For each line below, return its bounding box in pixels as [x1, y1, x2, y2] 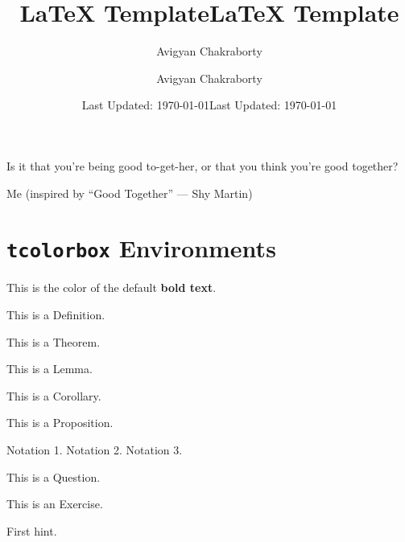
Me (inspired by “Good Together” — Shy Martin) [6, 184, 253, 201]
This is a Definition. [6, 306, 105, 322]
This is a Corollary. [6, 387, 101, 404]
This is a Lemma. [6, 360, 93, 377]
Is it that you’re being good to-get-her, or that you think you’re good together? [6, 157, 399, 174]
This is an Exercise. [6, 495, 103, 512]
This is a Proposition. [6, 414, 114, 431]
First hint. [6, 522, 57, 539]
